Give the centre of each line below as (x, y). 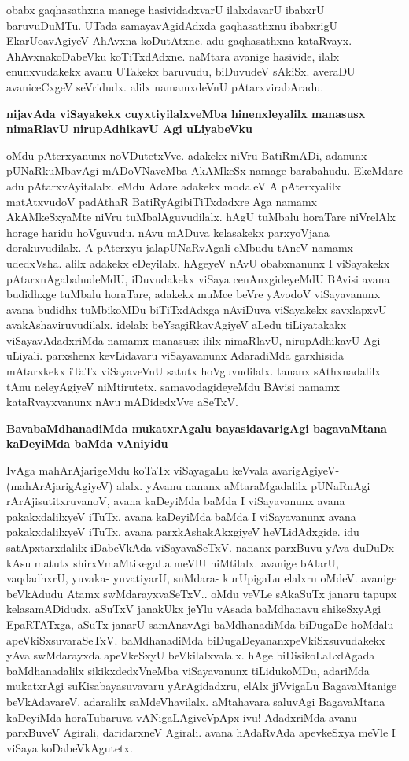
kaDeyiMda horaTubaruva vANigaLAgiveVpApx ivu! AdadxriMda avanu (182, 717)
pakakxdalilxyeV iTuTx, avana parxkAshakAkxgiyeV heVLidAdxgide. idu (183, 532)
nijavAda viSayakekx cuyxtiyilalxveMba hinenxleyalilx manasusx (186, 113)
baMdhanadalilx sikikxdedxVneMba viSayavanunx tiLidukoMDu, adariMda (188, 670)
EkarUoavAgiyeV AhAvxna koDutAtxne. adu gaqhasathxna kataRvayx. (179, 41)
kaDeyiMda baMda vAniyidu (87, 443)
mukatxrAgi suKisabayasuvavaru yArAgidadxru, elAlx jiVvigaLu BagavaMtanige (202, 686)
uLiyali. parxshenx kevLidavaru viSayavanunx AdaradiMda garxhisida (175, 355)
